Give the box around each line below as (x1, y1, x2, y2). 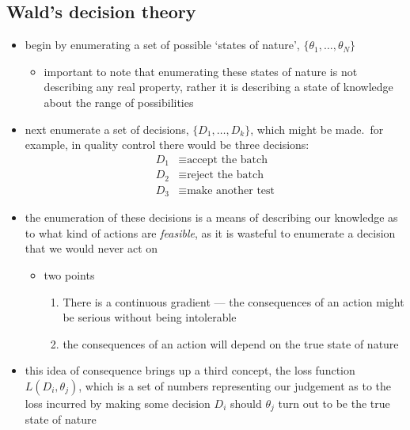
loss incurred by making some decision (25, 394, 211, 411)
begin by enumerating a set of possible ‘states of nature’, (25, 36, 300, 53)
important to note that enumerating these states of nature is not (44, 63, 358, 79)
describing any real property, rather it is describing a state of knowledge (44, 78, 393, 95)
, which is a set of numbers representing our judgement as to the (78, 377, 392, 394)
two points (44, 267, 95, 283)
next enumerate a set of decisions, (25, 120, 189, 137)
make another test (187, 185, 275, 196)
